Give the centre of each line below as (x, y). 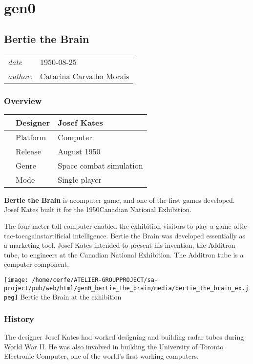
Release (28, 151)
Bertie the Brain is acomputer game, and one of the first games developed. (119, 200)
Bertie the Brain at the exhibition (71, 297)
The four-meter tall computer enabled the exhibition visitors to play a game (118, 225)
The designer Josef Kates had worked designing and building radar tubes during (124, 337)
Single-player (80, 179)
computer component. (37, 264)
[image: (16, 280)
